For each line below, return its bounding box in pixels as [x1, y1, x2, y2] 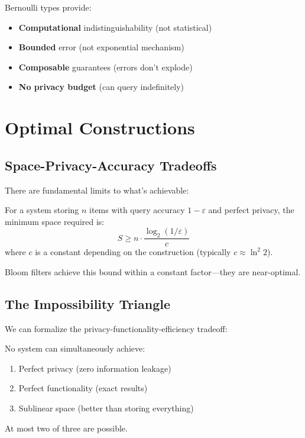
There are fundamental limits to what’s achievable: [5, 183, 189, 196]
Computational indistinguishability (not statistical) [18, 21, 212, 33]
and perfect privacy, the [208, 204, 294, 216]
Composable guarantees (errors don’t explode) [18, 60, 193, 73]
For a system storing [5, 204, 79, 216]
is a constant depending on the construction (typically [35, 246, 231, 258]
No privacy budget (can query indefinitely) [18, 80, 184, 93]
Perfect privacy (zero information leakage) [18, 362, 171, 374]
